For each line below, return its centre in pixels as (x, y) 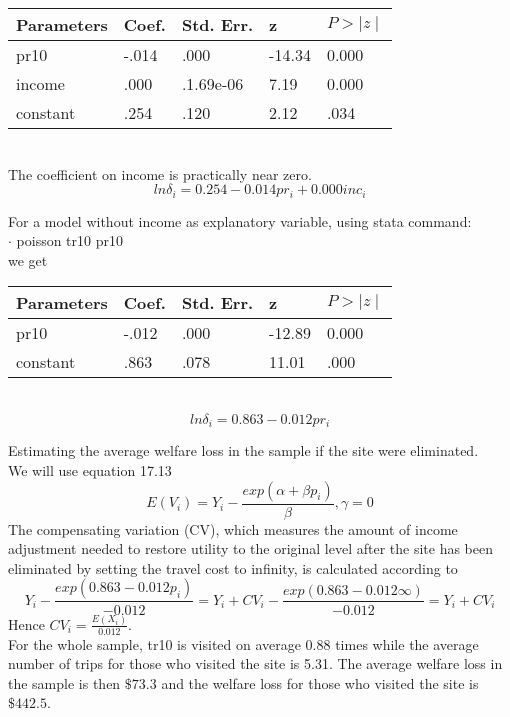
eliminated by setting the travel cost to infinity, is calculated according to (233, 567)
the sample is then (64, 682)
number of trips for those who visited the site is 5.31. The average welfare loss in (255, 663)
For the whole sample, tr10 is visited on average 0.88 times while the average (243, 643)
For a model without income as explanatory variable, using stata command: (240, 220)
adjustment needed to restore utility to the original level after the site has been (251, 548)
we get (28, 259)
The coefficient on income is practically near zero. (160, 173)
